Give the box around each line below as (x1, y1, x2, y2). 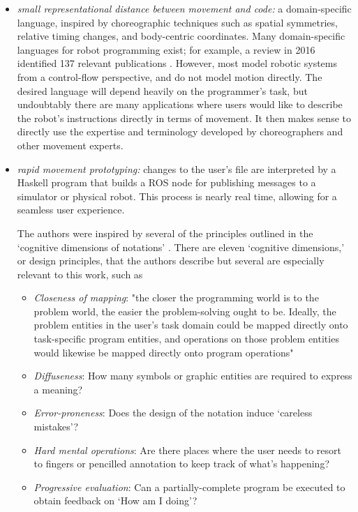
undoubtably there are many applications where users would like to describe (17, 97, 343, 112)
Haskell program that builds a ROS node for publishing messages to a (17, 175, 316, 190)
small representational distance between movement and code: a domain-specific (17, 1, 352, 15)
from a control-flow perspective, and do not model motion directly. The (17, 69, 322, 84)
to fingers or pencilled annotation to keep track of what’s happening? (33, 456, 330, 471)
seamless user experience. (17, 202, 125, 217)
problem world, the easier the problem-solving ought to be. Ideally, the (33, 303, 336, 318)
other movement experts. (17, 137, 124, 152)
